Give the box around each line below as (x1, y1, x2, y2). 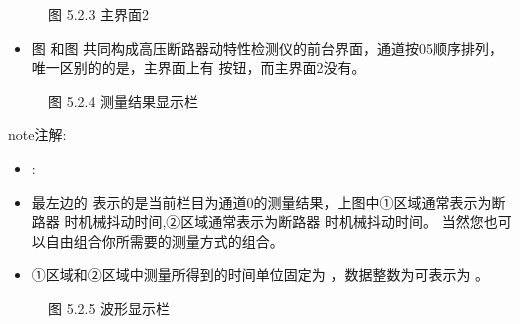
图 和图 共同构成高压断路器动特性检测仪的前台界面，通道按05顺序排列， (31, 37, 504, 58)
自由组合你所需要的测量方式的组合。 (45, 230, 284, 251)
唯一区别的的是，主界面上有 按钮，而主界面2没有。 (31, 57, 366, 78)
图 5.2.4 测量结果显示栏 (48, 90, 199, 111)
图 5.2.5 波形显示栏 (48, 297, 171, 318)
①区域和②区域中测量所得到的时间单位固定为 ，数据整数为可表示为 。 (31, 264, 490, 285)
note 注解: (8, 124, 67, 145)
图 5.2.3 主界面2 (48, 4, 150, 24)
